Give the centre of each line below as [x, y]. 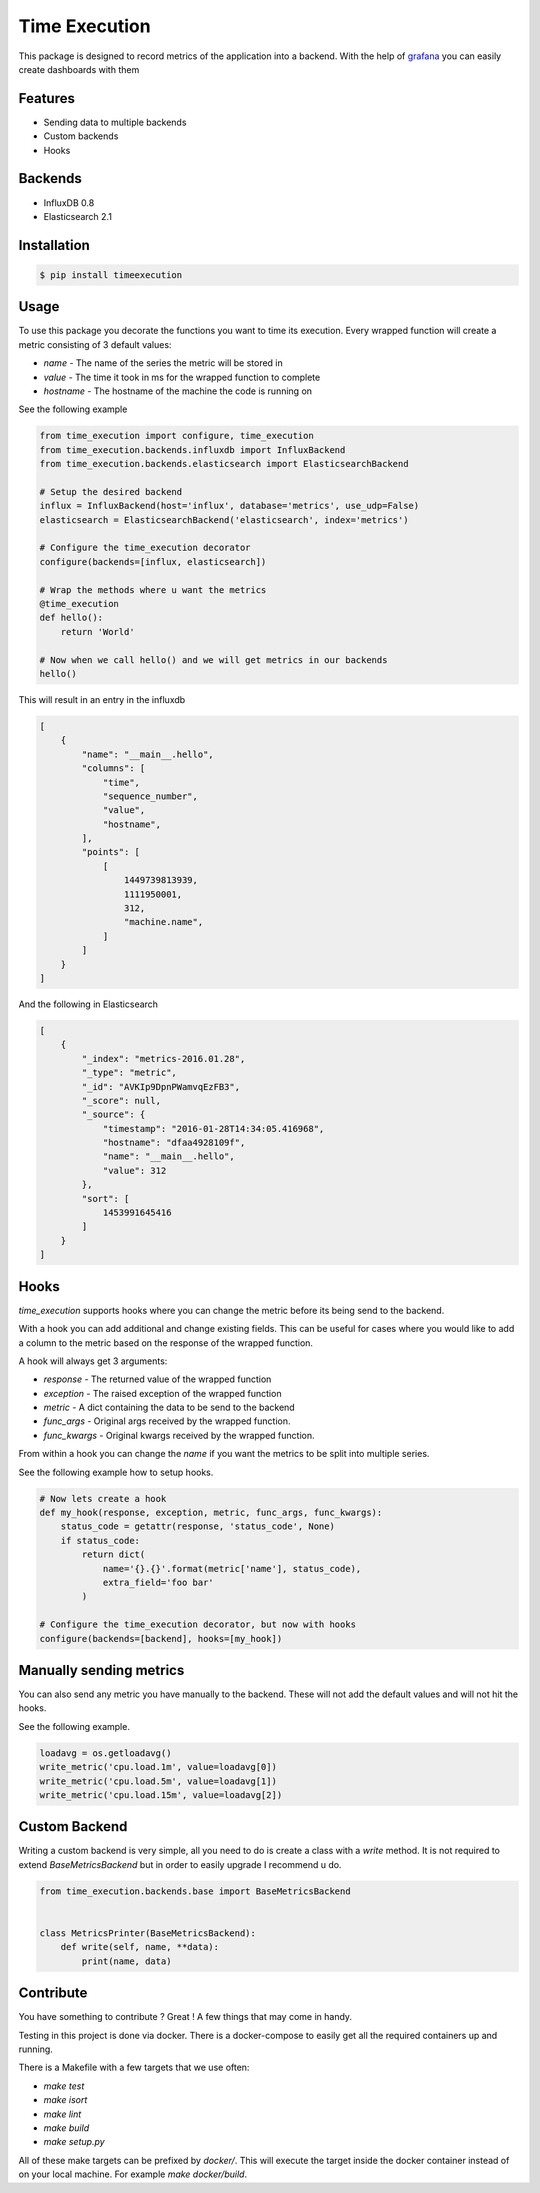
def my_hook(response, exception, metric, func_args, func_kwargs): [211, 1512]
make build [66, 2128]
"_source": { [113, 1114]
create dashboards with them [79, 69]
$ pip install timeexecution [111, 274]
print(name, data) [126, 1961]
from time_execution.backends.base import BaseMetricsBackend [195, 1891]
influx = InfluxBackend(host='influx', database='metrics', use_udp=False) [229, 506]
